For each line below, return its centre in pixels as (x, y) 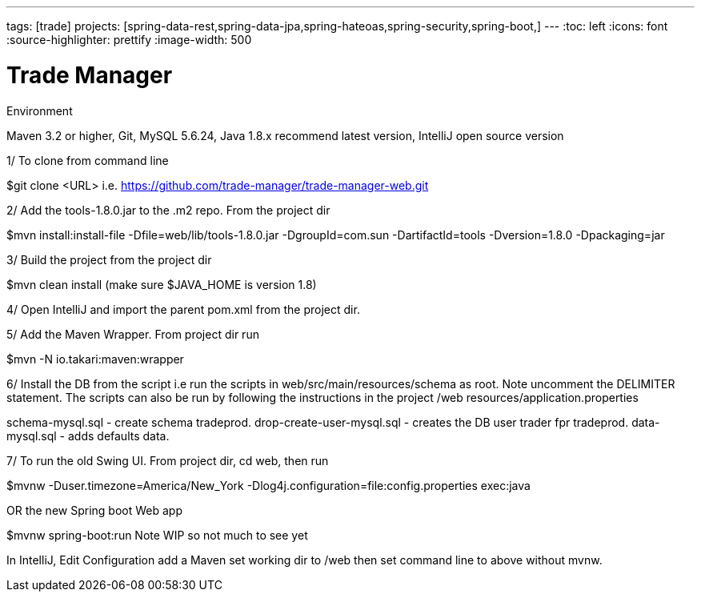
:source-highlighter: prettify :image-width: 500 (129, 40)
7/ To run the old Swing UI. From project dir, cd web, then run (168, 460)
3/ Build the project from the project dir (109, 259)
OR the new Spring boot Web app (94, 510)
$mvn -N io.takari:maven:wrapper (95, 359)
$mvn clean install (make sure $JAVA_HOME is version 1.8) (162, 284)
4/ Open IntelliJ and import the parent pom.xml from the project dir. (183, 309)
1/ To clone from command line (88, 160)
